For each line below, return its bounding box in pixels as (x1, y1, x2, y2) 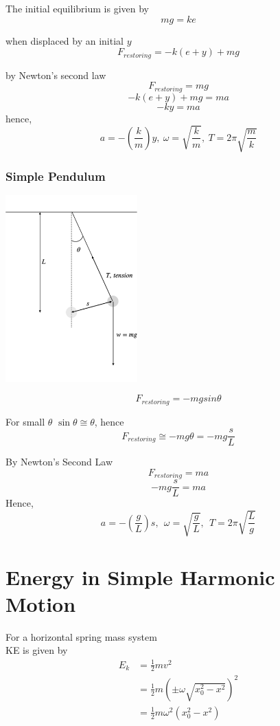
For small (5, 414, 45, 428)
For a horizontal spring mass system (5, 629, 157, 643)
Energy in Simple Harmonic (5, 562, 275, 591)
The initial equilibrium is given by (5, 1, 149, 15)
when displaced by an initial (5, 33, 124, 47)
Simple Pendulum (5, 167, 106, 184)
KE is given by (5, 643, 68, 657)
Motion (5, 589, 76, 617)
